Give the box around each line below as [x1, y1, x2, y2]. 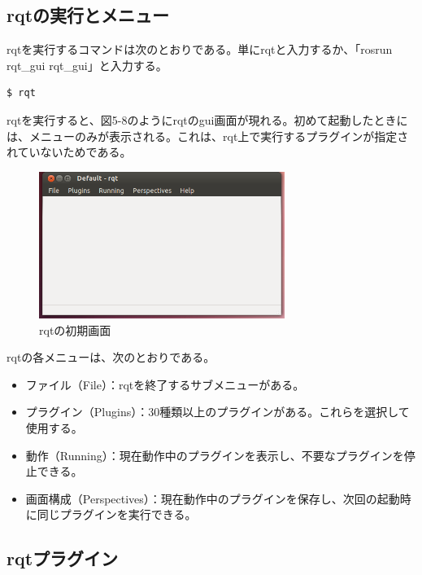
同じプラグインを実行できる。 [37, 506, 197, 523]
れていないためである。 [7, 143, 132, 160]
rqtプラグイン [7, 546, 119, 571]
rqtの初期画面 [39, 321, 111, 338]
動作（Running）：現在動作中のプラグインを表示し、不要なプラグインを [25, 446, 404, 463]
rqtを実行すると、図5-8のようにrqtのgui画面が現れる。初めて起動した [7, 111, 374, 128]
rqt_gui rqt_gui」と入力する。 [7, 56, 167, 73]
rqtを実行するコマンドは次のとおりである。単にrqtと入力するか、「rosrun [7, 41, 393, 58]
